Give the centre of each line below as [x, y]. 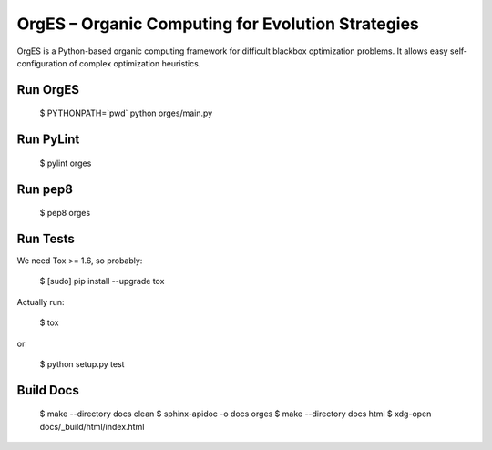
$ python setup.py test [82, 364]
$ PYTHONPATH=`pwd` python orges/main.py [126, 113]
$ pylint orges [66, 163]
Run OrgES [48, 90]
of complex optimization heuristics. [135, 63]
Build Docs [48, 390]
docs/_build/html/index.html [92, 426]
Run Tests [46, 238]
